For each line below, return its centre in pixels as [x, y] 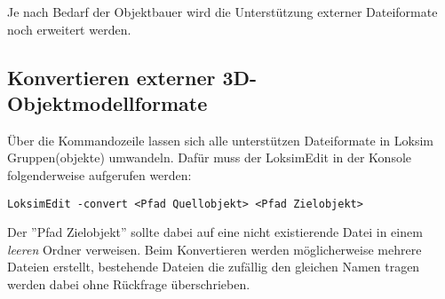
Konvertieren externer [111, 77]
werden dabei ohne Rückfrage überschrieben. [129, 284]
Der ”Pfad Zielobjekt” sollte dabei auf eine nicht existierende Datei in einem [215, 232]
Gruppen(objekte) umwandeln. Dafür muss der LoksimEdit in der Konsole [210, 157]
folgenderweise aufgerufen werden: [99, 174]
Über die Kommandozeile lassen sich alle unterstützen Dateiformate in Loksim [220, 140]
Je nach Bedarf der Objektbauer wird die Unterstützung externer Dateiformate [222, 12]
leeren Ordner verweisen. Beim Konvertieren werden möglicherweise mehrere [215, 249]
